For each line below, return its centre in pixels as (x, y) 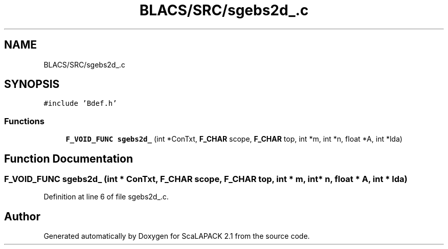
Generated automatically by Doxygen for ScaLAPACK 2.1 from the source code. (177, 236)
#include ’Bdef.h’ (80, 104)
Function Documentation (69, 159)
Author (22, 216)
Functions (24, 121)
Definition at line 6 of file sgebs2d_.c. (106, 197)
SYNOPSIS (32, 84)
